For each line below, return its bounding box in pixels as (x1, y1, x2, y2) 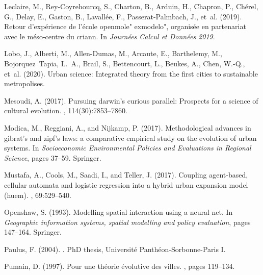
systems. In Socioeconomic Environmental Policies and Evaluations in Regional (4, 142, 251, 153)
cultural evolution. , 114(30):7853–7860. (4, 105, 127, 116)
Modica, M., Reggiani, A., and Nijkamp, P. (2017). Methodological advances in (4, 122, 251, 133)
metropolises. (4, 78, 45, 89)
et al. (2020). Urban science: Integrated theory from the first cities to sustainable (4, 68, 258, 79)
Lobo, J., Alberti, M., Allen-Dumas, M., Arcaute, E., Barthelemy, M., (4, 48, 222, 59)
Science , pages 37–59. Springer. (4, 152, 101, 163)
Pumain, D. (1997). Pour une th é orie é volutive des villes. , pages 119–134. (4, 261, 235, 271)
